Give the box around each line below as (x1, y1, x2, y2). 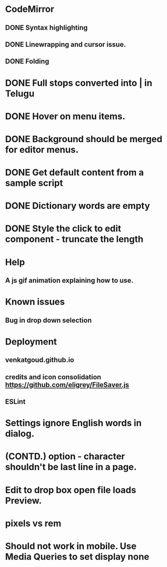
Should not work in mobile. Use (5, 540, 137, 552)
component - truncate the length (5, 233, 144, 245)
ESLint (5, 397, 26, 406)
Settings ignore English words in (5, 417, 142, 429)
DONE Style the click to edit (5, 223, 121, 234)
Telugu (5, 88, 35, 99)
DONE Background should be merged (5, 133, 163, 145)
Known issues (5, 296, 65, 308)
